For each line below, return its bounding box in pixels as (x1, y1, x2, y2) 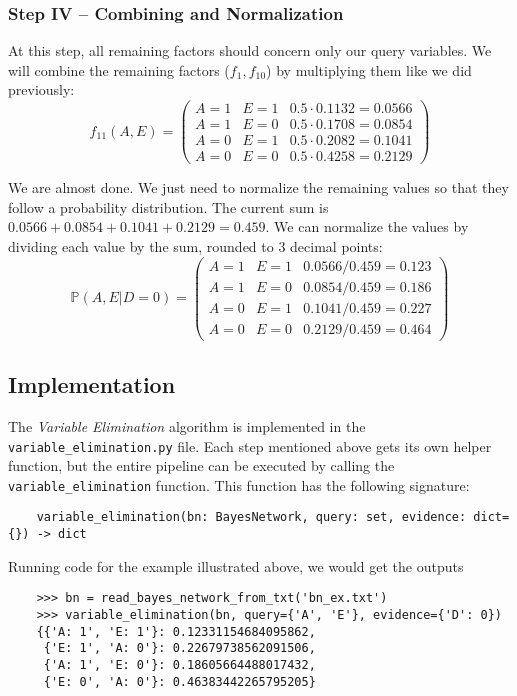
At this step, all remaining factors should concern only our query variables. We (8, 40, 492, 61)
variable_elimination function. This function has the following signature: (8, 474, 470, 495)
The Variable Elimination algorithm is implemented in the (8, 415, 366, 436)
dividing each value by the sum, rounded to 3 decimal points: (8, 235, 383, 256)
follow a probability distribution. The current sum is (8, 196, 329, 217)
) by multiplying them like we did (266, 59, 472, 80)
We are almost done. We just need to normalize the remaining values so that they (8, 177, 509, 198)
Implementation (8, 369, 176, 400)
